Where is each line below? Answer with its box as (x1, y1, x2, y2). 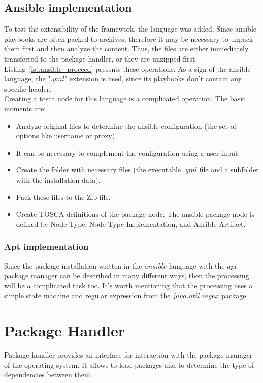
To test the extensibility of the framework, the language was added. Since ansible (4, 23, 256, 34)
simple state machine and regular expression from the (4, 290, 171, 301)
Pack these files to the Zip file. (16, 191, 111, 202)
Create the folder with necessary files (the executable (16, 164, 181, 175)
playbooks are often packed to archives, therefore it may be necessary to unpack (4, 33, 253, 44)
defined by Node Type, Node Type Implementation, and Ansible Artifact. (16, 218, 246, 229)
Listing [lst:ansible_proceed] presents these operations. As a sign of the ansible (4, 63, 251, 74)
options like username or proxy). (16, 130, 117, 141)
